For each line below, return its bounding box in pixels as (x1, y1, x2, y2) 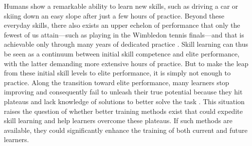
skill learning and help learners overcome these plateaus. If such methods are (4, 115, 233, 126)
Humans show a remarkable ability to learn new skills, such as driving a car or (4, 1, 238, 11)
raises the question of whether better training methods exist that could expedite (4, 106, 243, 116)
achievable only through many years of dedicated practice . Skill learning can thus (4, 39, 249, 49)
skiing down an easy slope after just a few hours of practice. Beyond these (4, 10, 225, 20)
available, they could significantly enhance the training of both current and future (4, 125, 248, 135)
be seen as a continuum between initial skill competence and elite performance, (4, 48, 240, 58)
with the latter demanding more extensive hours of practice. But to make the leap (4, 58, 249, 68)
